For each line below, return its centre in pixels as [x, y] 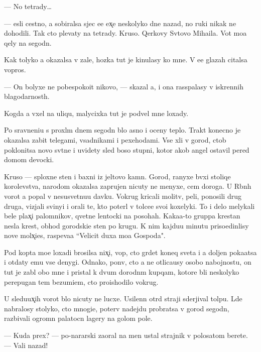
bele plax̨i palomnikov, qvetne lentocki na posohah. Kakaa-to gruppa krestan [122, 216]
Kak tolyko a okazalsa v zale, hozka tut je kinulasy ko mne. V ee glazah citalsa [126, 60]
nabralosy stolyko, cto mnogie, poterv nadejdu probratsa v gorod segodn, [117, 308]
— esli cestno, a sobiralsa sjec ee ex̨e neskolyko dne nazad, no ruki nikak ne [120, 23]
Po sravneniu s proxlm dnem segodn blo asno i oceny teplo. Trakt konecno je [122, 130]
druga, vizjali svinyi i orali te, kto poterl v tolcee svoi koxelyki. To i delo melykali [129, 206]
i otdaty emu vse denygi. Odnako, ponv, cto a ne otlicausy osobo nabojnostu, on [128, 262]
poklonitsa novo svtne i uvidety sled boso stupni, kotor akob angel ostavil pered [127, 149]
